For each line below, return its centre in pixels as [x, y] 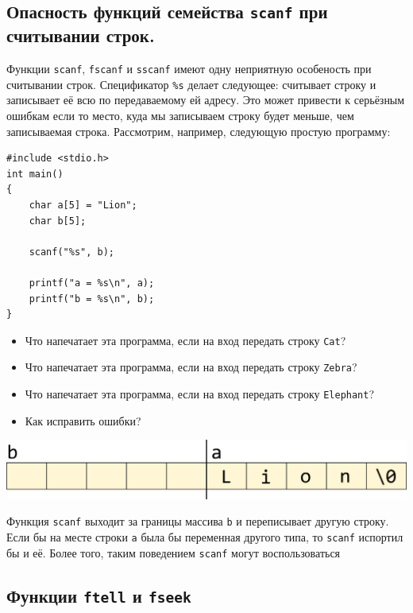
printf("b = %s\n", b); [92, 299]
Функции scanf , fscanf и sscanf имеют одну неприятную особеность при [189, 69]
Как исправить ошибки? [83, 420]
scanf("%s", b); [72, 252]
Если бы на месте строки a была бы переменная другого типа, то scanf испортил [205, 536]
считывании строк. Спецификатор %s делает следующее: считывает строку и [191, 84]
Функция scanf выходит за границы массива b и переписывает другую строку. [198, 521]
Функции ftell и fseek [99, 595]
